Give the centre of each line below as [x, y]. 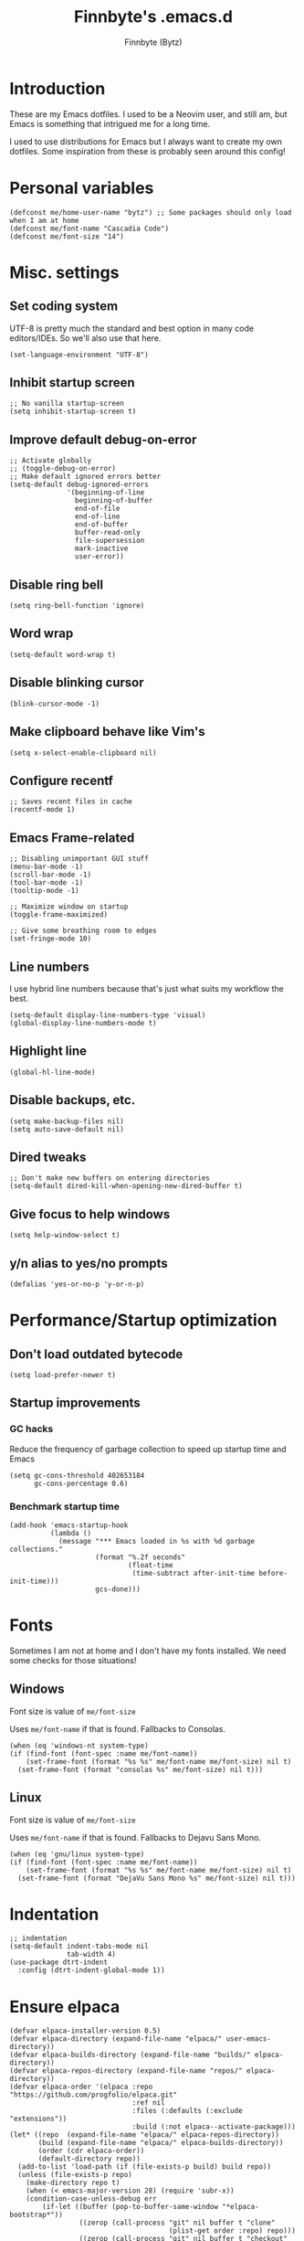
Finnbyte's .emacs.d [153, 17]
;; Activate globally [51, 461]
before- [273, 1573]
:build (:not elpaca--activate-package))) [214, 2127]
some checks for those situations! [73, 1660]
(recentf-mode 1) [42, 810]
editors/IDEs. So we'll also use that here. [85, 338]
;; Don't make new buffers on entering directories [110, 1178]
